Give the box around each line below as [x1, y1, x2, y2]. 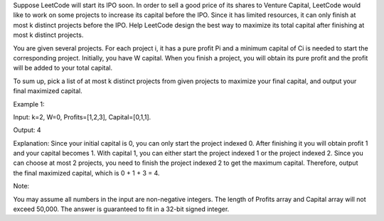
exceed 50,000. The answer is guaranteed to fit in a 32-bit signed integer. [13, 205, 230, 213]
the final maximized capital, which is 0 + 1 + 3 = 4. [13, 168, 160, 177]
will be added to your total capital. [13, 64, 113, 72]
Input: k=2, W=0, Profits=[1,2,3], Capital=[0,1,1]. [13, 112, 151, 121]
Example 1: [13, 99, 45, 108]
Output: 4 [13, 126, 42, 134]
